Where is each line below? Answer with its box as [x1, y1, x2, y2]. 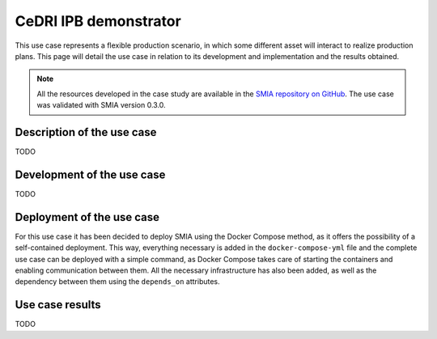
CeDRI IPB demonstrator [15, 12, 181, 30]
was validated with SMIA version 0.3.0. [36, 100, 166, 110]
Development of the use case [15, 167, 166, 181]
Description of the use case [15, 125, 157, 139]
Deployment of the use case [15, 210, 160, 224]
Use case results [15, 298, 101, 311]
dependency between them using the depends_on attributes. [15, 277, 220, 286]
